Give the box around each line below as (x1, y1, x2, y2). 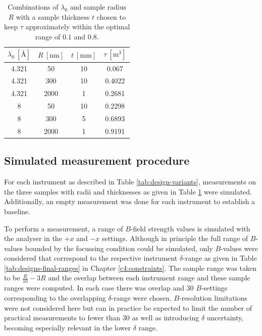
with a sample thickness (16, 11, 90, 22)
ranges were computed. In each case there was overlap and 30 (4, 282, 194, 293)
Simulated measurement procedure (4, 153, 190, 168)
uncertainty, (206, 312, 244, 323)
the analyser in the (4, 233, 62, 244)
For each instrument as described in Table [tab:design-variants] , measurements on (4, 176, 256, 187)
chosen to (96, 11, 126, 22)
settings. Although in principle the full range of (101, 233, 248, 244)
